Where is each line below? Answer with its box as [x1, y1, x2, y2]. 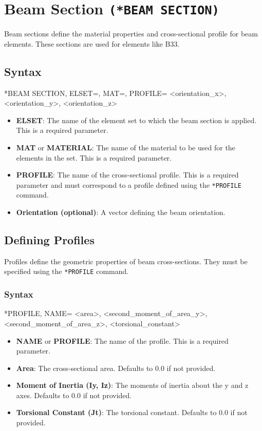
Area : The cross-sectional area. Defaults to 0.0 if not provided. [16, 362, 216, 373]
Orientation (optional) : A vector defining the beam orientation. [16, 207, 226, 218]
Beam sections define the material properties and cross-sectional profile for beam [4, 28, 258, 39]
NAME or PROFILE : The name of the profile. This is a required [16, 335, 229, 346]
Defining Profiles [4, 232, 95, 248]
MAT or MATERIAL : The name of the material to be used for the [16, 142, 235, 153]
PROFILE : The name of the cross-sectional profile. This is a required [16, 169, 239, 180]
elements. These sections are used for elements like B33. [4, 38, 180, 49]
